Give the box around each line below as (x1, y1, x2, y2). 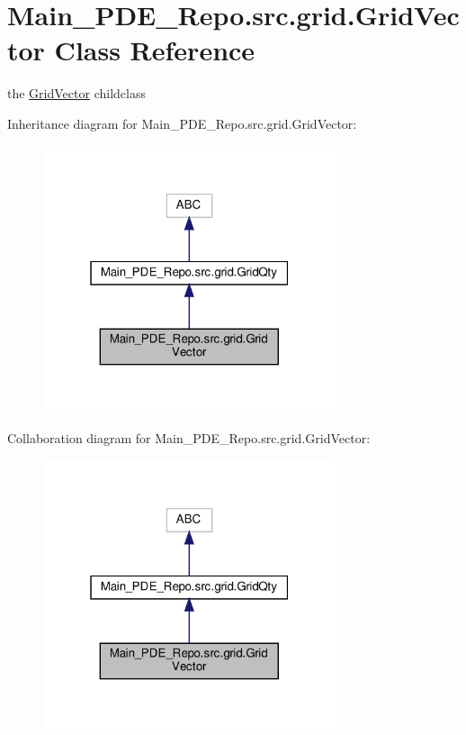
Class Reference (54, 32, 255, 68)
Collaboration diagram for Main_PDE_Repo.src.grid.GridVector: (7, 429, 371, 448)
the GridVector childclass (7, 84, 146, 103)
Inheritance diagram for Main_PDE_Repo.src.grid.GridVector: (7, 113, 357, 132)
